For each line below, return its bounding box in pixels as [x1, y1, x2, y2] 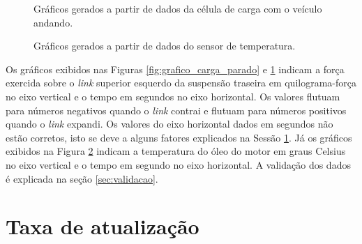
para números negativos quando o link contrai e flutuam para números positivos [6, 102, 347, 117]
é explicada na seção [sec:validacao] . [6, 171, 158, 185]
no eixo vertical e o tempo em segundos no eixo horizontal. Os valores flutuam [6, 89, 340, 103]
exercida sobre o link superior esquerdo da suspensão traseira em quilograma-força [6, 75, 356, 90]
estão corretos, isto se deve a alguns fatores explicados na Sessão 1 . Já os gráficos [6, 130, 352, 144]
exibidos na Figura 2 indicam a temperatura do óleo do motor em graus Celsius [6, 144, 346, 158]
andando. [33, 15, 73, 29]
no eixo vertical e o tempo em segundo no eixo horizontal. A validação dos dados [6, 157, 351, 171]
